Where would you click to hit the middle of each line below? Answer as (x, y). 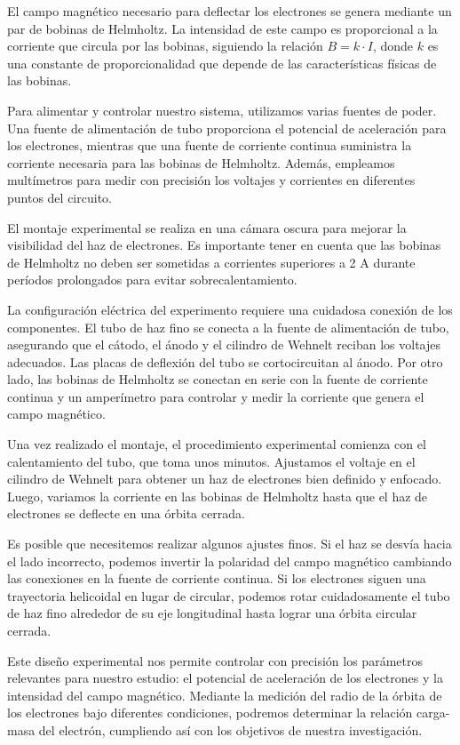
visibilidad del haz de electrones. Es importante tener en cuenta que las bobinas (224, 245)
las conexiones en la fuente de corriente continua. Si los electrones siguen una (217, 578)
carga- (433, 713)
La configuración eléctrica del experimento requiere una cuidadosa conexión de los (230, 309)
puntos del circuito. (59, 197)
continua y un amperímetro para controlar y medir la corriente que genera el (216, 396)
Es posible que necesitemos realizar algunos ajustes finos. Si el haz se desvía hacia (230, 544)
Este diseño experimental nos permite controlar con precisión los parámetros (215, 660)
